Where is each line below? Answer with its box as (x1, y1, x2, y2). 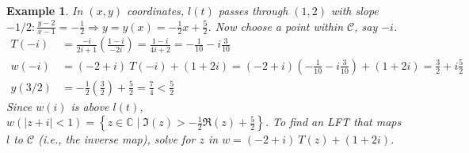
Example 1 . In (6, 2, 83, 18)
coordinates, (126, 2, 185, 18)
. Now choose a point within (208, 17, 344, 34)
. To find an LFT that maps (265, 113, 402, 130)
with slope (331, 2, 379, 18)
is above (71, 98, 109, 114)
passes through (218, 2, 288, 18)
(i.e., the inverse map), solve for (38, 131, 196, 147)
